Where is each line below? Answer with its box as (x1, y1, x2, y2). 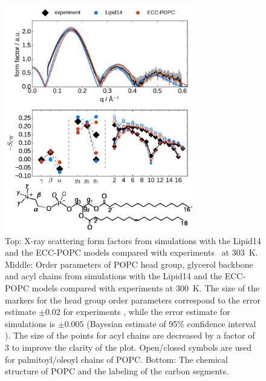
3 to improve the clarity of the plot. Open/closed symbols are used (5, 341, 251, 354)
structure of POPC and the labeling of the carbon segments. (5, 365, 229, 377)
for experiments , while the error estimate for (63, 305, 230, 318)
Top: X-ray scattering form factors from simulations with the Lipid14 (5, 234, 261, 247)
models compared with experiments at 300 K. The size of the (31, 282, 260, 294)
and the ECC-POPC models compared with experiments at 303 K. (5, 246, 258, 259)
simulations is (5, 317, 56, 330)
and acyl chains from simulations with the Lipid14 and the (5, 270, 222, 282)
